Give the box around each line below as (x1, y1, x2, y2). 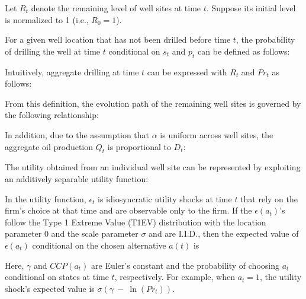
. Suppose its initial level (206, 2, 296, 14)
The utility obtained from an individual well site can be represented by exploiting (5, 161, 301, 173)
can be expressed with (147, 65, 227, 78)
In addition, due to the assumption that (5, 128, 150, 141)
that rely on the (240, 192, 298, 205)
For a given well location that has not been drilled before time (5, 33, 231, 46)
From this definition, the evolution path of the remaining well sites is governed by (5, 97, 301, 109)
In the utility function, (5, 192, 86, 205)
